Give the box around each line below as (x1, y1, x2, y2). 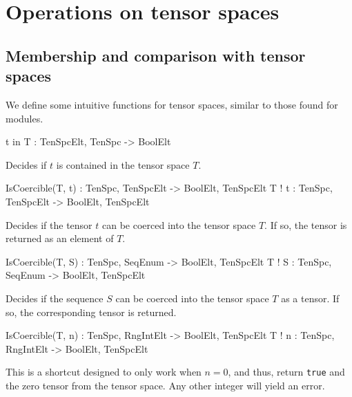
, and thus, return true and (228, 364, 345, 379)
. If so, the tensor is (264, 217, 347, 232)
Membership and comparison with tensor (6, 44, 306, 66)
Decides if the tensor (6, 217, 92, 232)
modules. (6, 111, 43, 125)
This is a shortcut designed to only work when (6, 364, 202, 379)
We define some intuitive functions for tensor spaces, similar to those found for (6, 97, 338, 111)
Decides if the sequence (6, 290, 104, 305)
